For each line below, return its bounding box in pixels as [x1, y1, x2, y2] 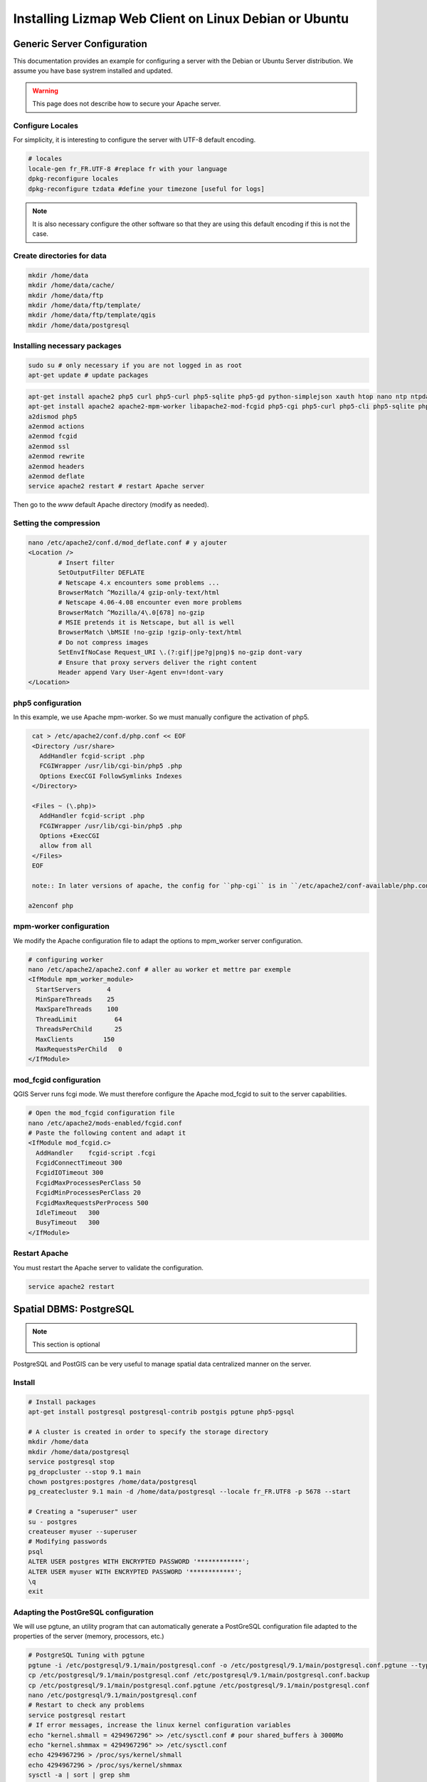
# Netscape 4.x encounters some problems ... [58, 578, 220, 587]
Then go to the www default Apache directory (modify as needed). [13, 500, 209, 509]
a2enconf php [28, 902, 74, 910]
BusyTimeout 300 [36, 1219, 100, 1227]
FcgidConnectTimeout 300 [36, 1159, 122, 1167]
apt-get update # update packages [28, 371, 149, 379]
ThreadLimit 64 [36, 1015, 122, 1023]
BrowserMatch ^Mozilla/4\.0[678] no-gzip [58, 608, 205, 617]
